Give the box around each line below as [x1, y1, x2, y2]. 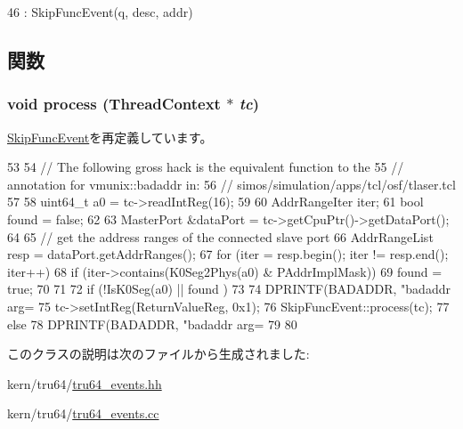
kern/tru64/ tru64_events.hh [7, 374, 162, 393]
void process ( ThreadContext [7, 93, 221, 115]
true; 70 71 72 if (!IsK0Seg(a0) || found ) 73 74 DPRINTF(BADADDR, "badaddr [7, 279, 451, 298]
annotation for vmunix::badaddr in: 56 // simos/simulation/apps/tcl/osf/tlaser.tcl [7, 174, 456, 193]
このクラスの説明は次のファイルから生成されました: [7, 344, 310, 363]
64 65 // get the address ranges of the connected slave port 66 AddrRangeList [7, 227, 434, 246]
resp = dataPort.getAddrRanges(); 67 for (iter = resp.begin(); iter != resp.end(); [7, 245, 449, 263]
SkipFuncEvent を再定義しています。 [7, 127, 213, 146]
